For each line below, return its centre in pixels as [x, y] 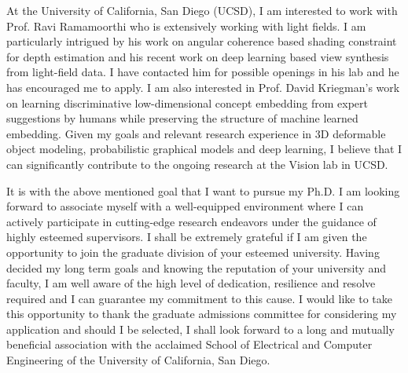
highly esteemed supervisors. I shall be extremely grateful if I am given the [187, 237]
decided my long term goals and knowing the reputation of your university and [196, 267]
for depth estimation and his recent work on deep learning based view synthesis [198, 56]
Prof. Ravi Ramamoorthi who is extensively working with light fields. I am [186, 26]
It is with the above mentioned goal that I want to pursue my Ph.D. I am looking [203, 190]
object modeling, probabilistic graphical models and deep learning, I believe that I [204, 149]
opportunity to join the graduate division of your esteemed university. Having [193, 252]
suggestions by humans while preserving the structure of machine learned [182, 118]
